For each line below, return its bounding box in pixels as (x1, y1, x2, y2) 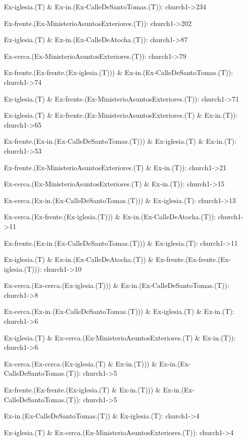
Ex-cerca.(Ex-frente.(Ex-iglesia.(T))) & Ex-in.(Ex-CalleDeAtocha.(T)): (4, 211, 216, 222)
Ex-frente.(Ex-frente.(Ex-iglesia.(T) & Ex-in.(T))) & (4, 385, 161, 395)
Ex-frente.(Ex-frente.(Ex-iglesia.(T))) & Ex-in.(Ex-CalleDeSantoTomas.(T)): (4, 67, 233, 78)
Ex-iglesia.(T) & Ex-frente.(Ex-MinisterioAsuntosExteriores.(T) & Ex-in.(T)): (4, 110, 238, 120)
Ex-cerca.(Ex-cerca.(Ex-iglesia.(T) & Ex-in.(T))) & (4, 358, 157, 368)
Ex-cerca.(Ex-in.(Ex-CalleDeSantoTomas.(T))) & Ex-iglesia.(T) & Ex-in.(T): (4, 306, 235, 316)
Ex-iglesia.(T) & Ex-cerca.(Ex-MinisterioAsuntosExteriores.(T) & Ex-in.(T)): (4, 332, 236, 342)
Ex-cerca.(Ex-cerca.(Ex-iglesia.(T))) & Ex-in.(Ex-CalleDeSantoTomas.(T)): (4, 280, 229, 290)
